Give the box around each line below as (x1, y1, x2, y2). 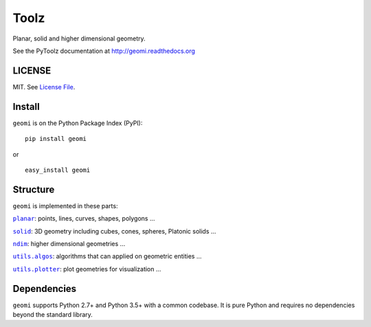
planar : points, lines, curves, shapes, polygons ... (12, 214, 155, 223)
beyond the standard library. (12, 311, 93, 319)
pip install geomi (25, 135, 87, 143)
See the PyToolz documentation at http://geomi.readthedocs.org (12, 47, 196, 55)
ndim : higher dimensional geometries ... (12, 240, 126, 247)
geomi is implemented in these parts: (12, 201, 118, 210)
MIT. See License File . (12, 82, 76, 91)
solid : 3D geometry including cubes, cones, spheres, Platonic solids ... (12, 227, 216, 235)
